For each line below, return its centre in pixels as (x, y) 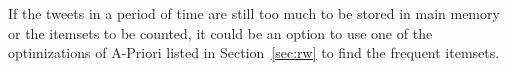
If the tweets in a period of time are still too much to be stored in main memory (254, 13)
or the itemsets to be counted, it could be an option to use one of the (220, 32)
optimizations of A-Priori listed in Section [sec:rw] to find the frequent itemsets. (254, 52)
